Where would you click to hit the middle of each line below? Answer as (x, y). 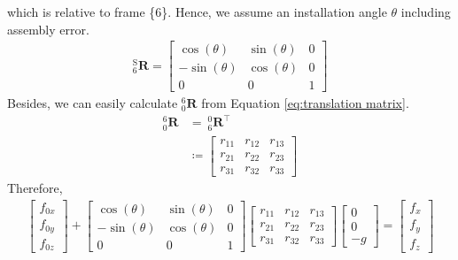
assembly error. (48, 29)
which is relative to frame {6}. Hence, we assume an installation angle (197, 11)
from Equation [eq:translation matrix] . (305, 103)
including (426, 11)
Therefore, (35, 188)
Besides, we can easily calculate (93, 103)
